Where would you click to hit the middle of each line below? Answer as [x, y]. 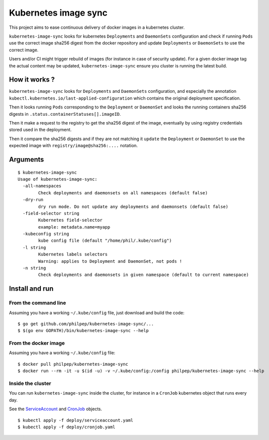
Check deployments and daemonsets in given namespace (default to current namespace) [144, 275]
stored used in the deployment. [40, 130]
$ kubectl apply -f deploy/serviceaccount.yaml [76, 420]
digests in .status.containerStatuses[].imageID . [65, 114]
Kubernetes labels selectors [73, 254]
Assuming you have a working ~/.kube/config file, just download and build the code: [97, 313]
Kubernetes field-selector [70, 220]
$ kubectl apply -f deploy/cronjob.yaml [67, 427]
